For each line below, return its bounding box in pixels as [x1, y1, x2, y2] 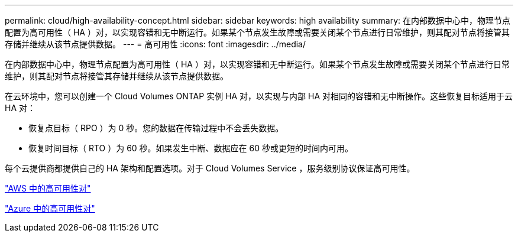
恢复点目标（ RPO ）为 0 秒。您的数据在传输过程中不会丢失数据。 [28, 123, 284, 133]
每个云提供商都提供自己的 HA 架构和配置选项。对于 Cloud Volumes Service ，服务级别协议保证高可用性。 [5, 163, 415, 173]
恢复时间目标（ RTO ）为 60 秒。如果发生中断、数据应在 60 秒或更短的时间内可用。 [28, 143, 353, 153]
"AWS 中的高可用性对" [5, 183, 91, 193]
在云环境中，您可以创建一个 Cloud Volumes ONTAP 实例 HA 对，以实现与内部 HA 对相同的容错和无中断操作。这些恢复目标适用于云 [5, 91, 513, 101]
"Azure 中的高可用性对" [5, 203, 95, 213]
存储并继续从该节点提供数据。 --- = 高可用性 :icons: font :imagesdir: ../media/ [5, 39, 306, 49]
